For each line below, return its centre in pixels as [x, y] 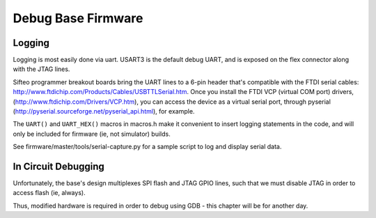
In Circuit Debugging [58, 166]
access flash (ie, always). [49, 193]
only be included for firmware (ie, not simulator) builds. [92, 134]
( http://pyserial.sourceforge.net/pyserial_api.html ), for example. [104, 111]
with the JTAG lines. [41, 69]
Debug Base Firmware [78, 18]
